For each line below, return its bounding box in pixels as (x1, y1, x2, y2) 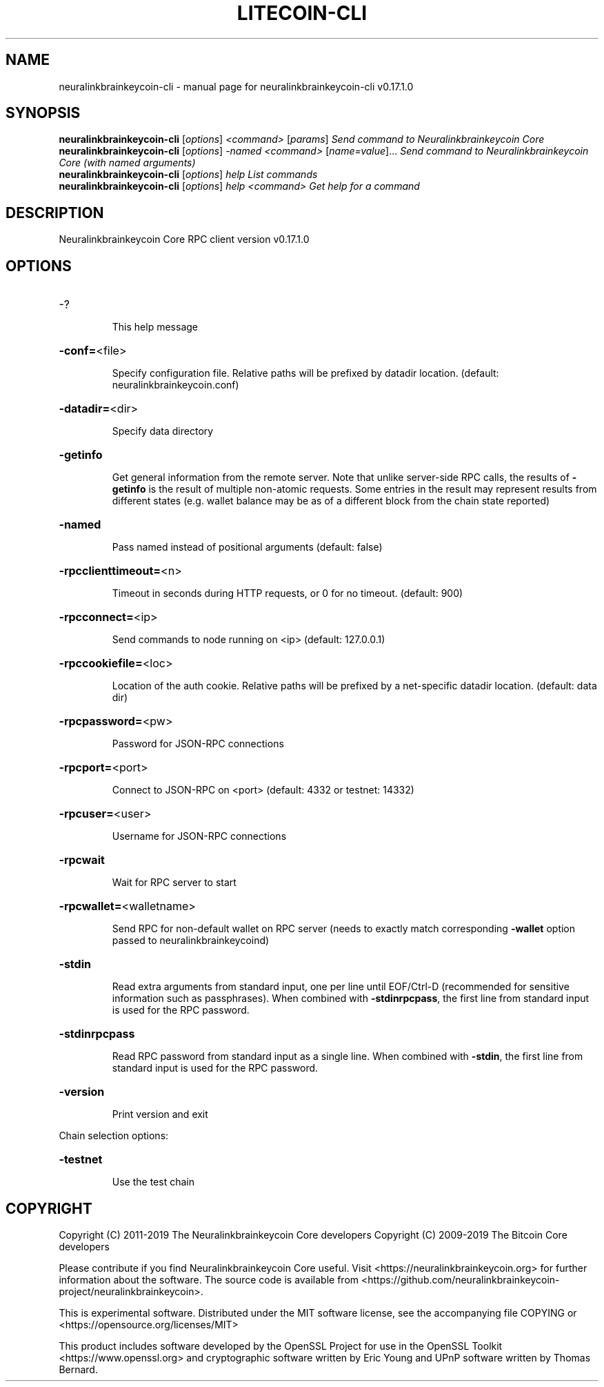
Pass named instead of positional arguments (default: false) (112, 541, 383, 553)
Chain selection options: (59, 1130, 169, 1142)
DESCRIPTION (6, 204, 104, 222)
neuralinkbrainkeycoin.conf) (112, 379, 239, 391)
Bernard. (59, 1363, 98, 1375)
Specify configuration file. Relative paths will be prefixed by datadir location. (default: (112, 367, 499, 380)
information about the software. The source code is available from (59, 1273, 359, 1286)
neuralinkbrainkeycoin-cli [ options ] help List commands (59, 168, 318, 181)
